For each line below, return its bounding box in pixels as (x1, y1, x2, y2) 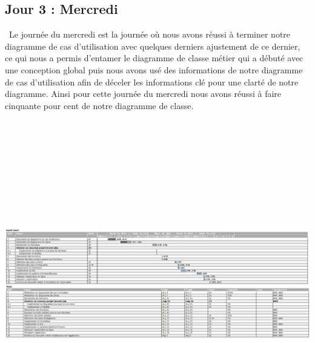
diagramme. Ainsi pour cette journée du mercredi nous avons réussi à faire (5, 87, 282, 100)
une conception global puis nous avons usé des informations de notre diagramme (5, 63, 303, 76)
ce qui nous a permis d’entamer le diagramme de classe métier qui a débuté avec (5, 52, 303, 64)
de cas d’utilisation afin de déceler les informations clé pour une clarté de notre (5, 75, 299, 88)
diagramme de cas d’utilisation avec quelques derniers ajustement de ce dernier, (5, 39, 300, 52)
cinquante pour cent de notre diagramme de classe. (5, 99, 194, 112)
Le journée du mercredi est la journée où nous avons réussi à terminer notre (8, 28, 291, 41)
